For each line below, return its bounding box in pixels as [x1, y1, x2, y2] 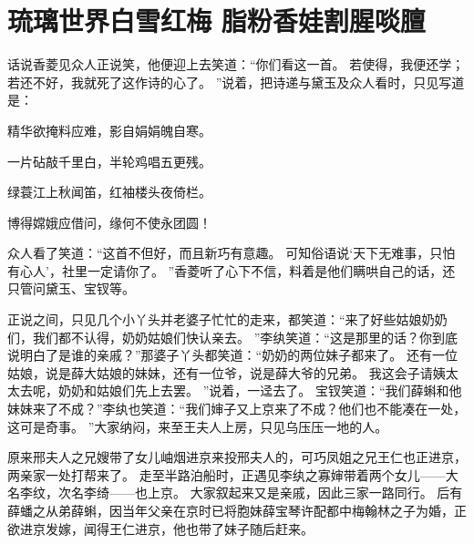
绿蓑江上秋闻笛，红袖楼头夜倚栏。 [7, 182, 211, 201]
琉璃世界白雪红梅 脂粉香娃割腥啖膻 [7, 2, 426, 39]
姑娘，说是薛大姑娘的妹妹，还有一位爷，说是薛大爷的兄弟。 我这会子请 [7, 363, 433, 382]
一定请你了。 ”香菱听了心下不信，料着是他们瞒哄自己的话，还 [87, 261, 456, 280]
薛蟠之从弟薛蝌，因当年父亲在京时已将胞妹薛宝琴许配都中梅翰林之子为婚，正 [7, 501, 467, 519]
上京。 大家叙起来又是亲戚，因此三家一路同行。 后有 [147, 483, 463, 502]
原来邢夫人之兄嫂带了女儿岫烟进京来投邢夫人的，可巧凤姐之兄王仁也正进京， [7, 447, 467, 467]
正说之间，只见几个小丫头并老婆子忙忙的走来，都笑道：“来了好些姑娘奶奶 [7, 310, 448, 329]
